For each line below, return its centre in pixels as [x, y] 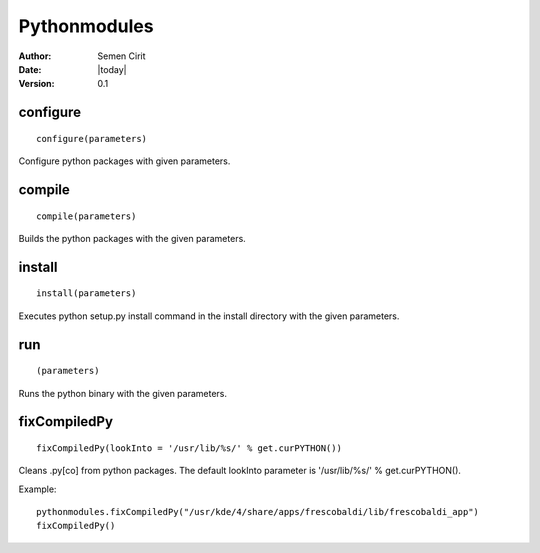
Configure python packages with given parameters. [124, 161]
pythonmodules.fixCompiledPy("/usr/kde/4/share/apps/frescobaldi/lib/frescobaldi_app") [258, 512]
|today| [112, 69]
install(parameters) [86, 293]
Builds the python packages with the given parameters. [132, 238]
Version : [36, 84]
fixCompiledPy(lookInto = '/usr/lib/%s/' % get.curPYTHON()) [189, 448]
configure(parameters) [92, 138]
